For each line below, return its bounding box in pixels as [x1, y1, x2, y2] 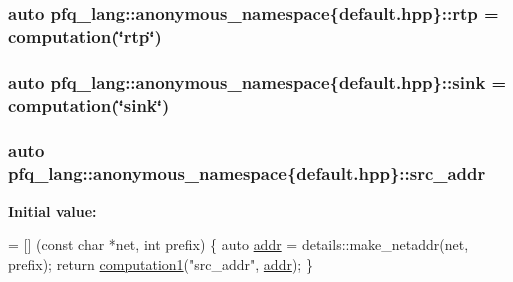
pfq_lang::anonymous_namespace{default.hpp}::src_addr [8, 161, 486, 186]
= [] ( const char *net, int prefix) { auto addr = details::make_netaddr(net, [8, 234, 469, 255]
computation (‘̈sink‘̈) [8, 92, 170, 117]
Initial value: [8, 200, 97, 221]
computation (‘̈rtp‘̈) [8, 23, 162, 48]
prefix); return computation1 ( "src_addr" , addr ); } [8, 253, 313, 274]
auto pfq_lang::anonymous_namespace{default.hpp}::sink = [8, 69, 507, 94]
